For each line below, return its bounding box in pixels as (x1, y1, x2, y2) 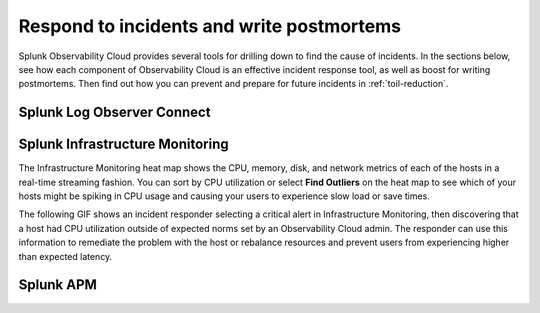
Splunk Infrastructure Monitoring (18, 136, 229, 153)
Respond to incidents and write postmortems (18, 15, 402, 37)
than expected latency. (18, 250, 113, 262)
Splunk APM (18, 276, 97, 294)
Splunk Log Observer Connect (18, 104, 211, 121)
